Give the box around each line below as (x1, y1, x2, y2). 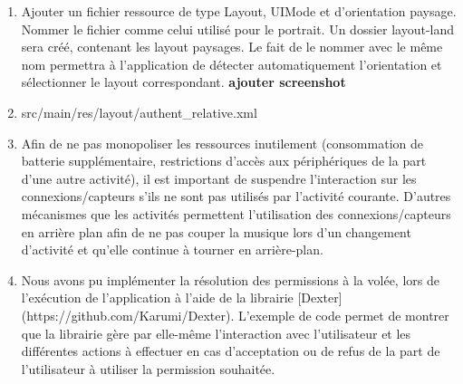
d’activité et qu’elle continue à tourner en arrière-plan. (21, 240, 323, 259)
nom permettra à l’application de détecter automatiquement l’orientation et (21, 54, 442, 73)
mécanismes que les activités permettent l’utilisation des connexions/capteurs (21, 204, 451, 223)
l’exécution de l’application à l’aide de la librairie (21, 288, 294, 307)
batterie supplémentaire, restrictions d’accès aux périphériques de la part (21, 151, 427, 170)
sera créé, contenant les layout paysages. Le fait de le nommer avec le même (21, 37, 443, 56)
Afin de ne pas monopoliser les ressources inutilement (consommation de (21, 133, 423, 152)
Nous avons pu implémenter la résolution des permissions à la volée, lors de (21, 270, 439, 289)
